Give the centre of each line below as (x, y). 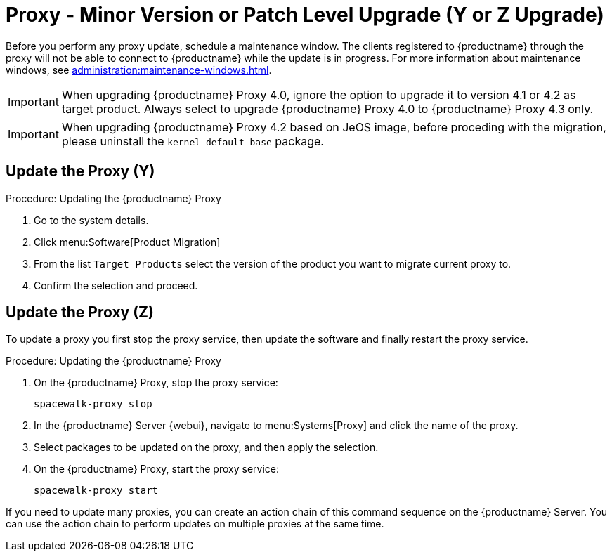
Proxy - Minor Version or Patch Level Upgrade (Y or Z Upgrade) (305, 15)
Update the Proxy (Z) (80, 313)
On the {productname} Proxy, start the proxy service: (157, 469)
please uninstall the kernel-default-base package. (193, 141)
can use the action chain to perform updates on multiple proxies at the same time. (195, 524)
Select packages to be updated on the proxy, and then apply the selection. (206, 447)
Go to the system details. (91, 220)
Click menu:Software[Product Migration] (127, 242)
